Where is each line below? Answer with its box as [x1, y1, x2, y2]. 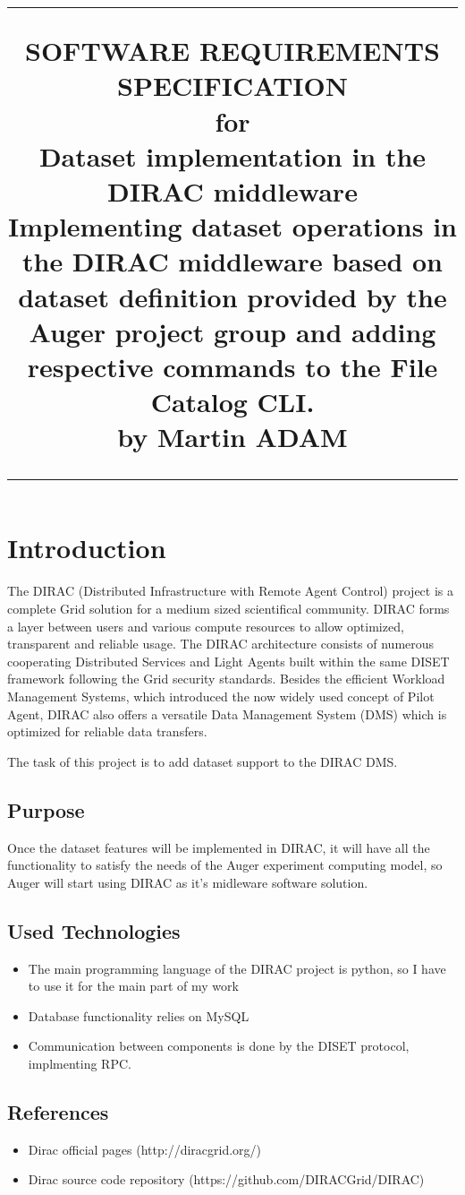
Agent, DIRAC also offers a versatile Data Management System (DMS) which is [7, 704, 447, 723]
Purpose [7, 795, 85, 823]
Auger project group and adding [29, 313, 436, 349]
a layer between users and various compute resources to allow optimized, [7, 616, 404, 635]
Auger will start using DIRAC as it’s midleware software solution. [7, 873, 368, 891]
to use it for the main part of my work [28, 976, 239, 995]
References [7, 1097, 109, 1125]
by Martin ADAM [117, 418, 348, 455]
